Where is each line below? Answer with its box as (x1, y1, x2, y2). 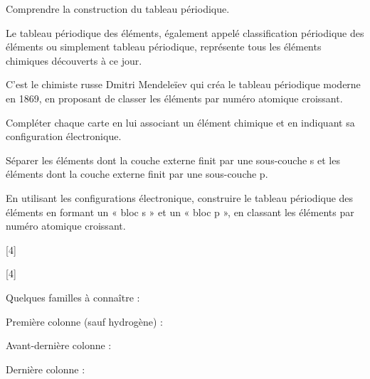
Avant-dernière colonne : (6, 338, 112, 353)
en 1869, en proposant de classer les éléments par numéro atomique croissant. (6, 90, 343, 105)
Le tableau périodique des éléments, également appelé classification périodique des (6, 25, 364, 40)
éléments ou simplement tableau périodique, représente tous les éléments (6, 39, 322, 54)
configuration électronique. (6, 129, 122, 144)
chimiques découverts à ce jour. (6, 53, 142, 68)
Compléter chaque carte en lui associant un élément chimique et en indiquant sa (6, 114, 355, 129)
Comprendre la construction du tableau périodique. (6, 1, 230, 16)
